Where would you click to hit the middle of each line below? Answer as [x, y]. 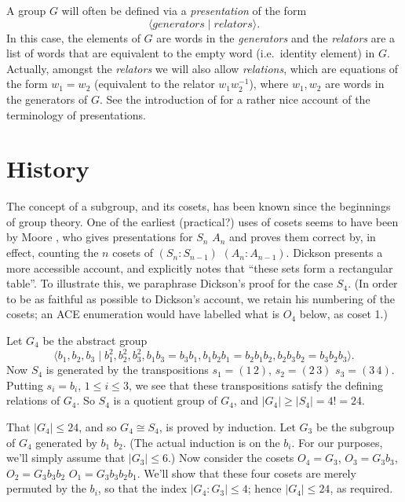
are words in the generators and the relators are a [276, 37]
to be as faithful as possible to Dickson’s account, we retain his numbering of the [201, 298]
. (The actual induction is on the [201, 442]
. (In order [373, 283]
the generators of [47, 99]
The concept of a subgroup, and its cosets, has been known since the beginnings [199, 206]
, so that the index [142, 488]
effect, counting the [53, 253]
